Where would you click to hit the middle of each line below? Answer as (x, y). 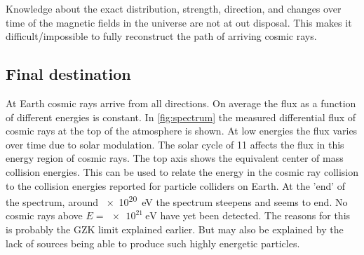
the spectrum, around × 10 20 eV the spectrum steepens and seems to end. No (177, 201)
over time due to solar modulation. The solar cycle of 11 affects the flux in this (175, 144)
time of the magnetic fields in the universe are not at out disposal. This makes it (179, 22)
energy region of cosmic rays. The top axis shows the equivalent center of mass (175, 158)
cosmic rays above (44, 215)
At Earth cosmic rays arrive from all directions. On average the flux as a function (181, 103)
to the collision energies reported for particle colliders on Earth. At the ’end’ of (176, 185)
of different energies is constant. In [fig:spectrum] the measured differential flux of (181, 117)
